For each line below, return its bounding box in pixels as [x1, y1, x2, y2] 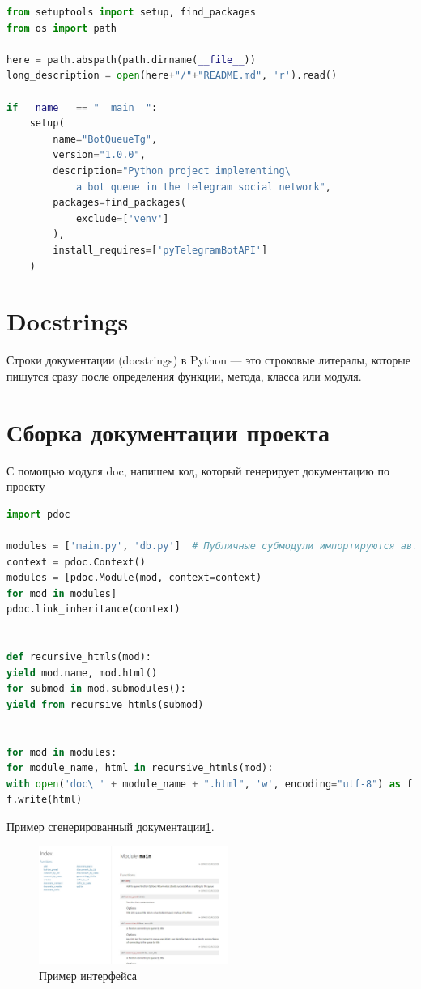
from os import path [6, 22, 117, 34]
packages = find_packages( [53, 197, 186, 209]
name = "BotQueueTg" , [53, 133, 158, 145]
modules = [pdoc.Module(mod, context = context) [6, 572, 262, 584]
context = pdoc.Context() [6, 556, 146, 568]
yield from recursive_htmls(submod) [6, 698, 204, 710]
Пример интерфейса [39, 966, 138, 983]
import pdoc [6, 508, 70, 520]
